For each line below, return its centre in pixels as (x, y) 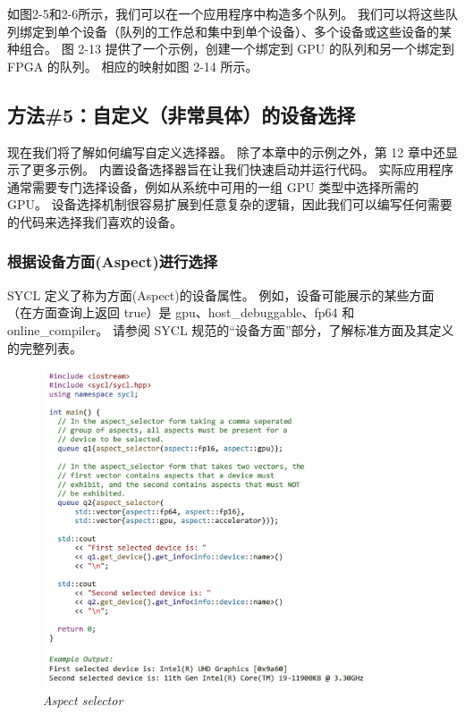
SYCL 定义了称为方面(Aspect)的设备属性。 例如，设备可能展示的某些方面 (221, 294)
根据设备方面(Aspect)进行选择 (113, 261)
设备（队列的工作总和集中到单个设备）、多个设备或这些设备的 (260, 31)
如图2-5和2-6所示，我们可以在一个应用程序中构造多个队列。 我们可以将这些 (226, 13)
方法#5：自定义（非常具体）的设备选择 (182, 114)
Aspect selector (83, 699)
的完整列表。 (45, 347)
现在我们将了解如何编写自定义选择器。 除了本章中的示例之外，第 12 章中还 (226, 151)
